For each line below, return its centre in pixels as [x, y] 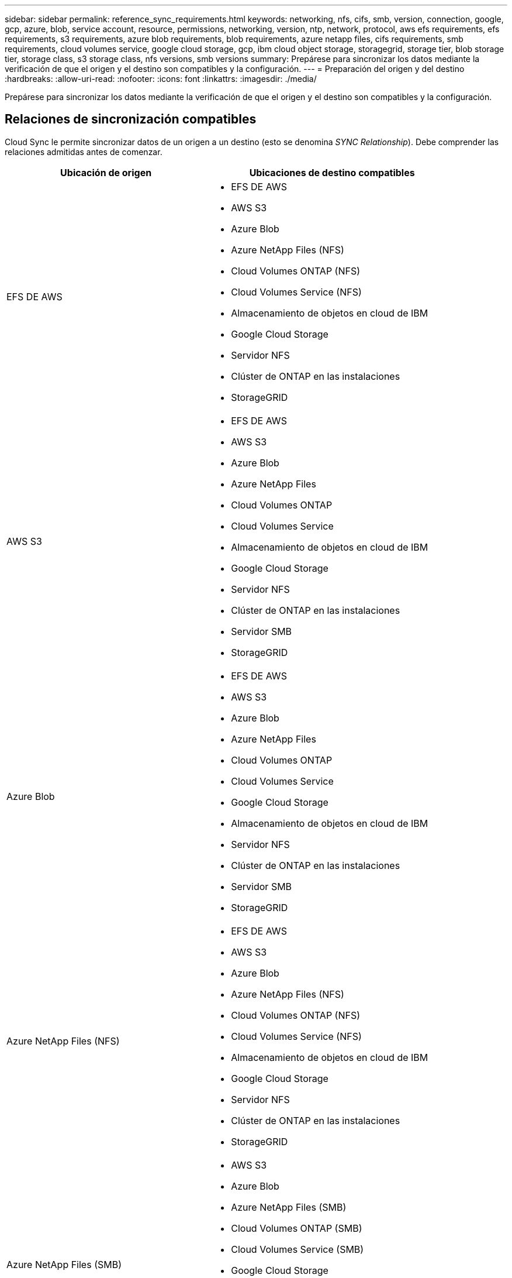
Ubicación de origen [106, 172]
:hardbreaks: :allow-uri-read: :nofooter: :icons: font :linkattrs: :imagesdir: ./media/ [161, 79]
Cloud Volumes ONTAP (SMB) [297, 1228]
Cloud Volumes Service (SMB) [297, 1249]
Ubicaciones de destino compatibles [332, 172]
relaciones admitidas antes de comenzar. [84, 152]
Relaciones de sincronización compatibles [131, 119]
